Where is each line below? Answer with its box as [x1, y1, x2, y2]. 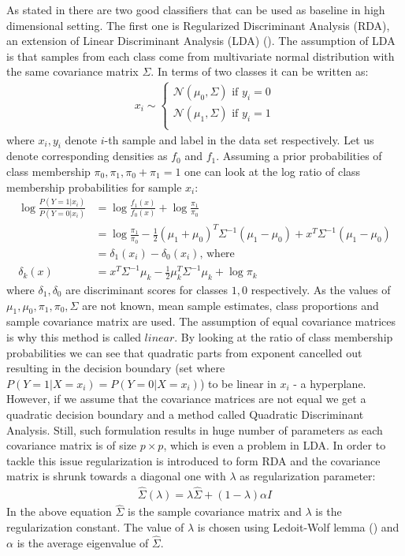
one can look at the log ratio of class [184, 162, 361, 179]
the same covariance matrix [6, 63, 139, 80]
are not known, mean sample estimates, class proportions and [82, 297, 379, 313]
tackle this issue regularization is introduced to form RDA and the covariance [6, 452, 381, 468]
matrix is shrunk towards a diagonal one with [6, 468, 226, 484]
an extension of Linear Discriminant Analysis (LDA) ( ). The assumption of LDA [6, 32, 396, 49]
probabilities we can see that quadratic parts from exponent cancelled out [6, 344, 362, 360]
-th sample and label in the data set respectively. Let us [104, 131, 374, 147]
